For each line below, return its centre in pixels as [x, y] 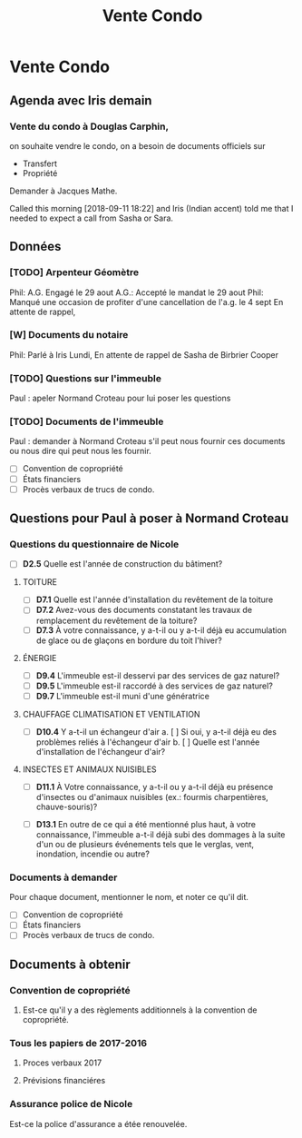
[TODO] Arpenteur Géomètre [74, 272]
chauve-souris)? [67, 806]
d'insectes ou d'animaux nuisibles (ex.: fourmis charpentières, [152, 797]
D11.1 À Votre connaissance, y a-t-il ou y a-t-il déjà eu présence [155, 787]
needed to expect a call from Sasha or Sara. [92, 218]
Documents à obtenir [70, 964]
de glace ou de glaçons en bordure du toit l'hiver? [129, 640]
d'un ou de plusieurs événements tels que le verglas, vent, [145, 844]
